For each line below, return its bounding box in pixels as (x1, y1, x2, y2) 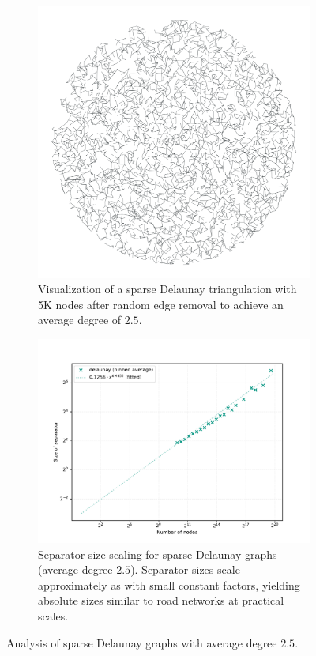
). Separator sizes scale (130, 561, 240, 578)
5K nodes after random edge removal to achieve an (38, 296, 284, 312)
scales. (38, 608, 69, 624)
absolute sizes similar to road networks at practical (38, 592, 284, 609)
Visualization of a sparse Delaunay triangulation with (38, 281, 297, 297)
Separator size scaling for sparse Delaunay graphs (38, 545, 277, 562)
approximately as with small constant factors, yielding (38, 576, 300, 593)
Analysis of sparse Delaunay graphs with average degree (6, 634, 277, 650)
